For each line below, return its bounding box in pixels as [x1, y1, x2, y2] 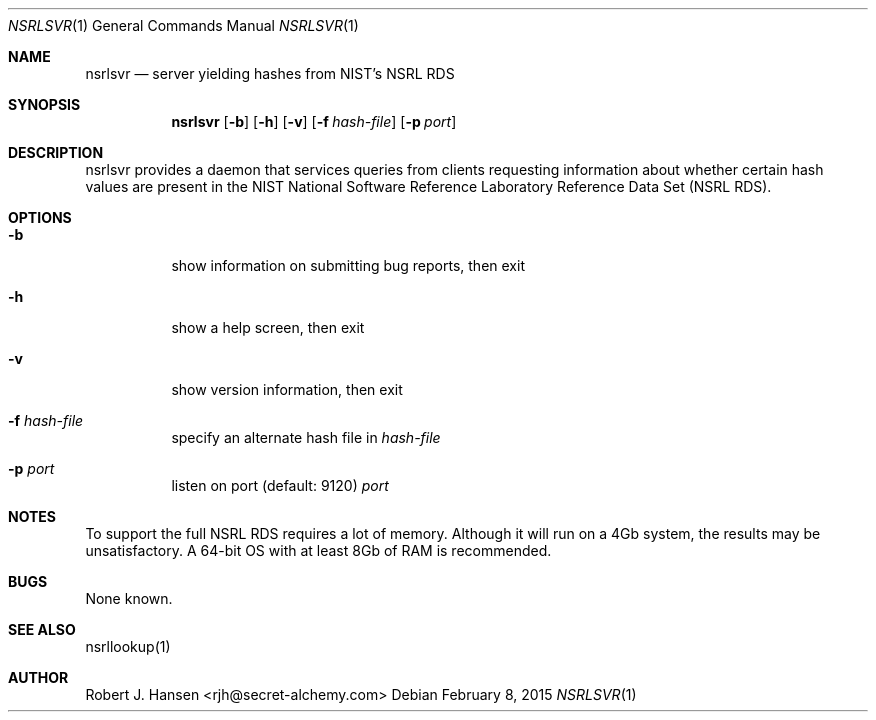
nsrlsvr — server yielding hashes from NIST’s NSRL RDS [85, 65, 455, 82]
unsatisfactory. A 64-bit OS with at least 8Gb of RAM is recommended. [85, 542, 552, 559]
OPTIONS [8, 209, 72, 226]
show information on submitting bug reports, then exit [171, 257, 525, 274]
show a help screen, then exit [171, 319, 365, 336]
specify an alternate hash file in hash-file [171, 429, 441, 446]
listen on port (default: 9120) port [171, 477, 389, 494]
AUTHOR [8, 669, 69, 686]
